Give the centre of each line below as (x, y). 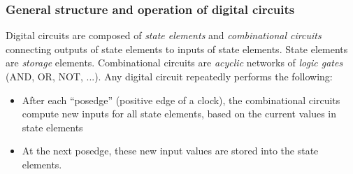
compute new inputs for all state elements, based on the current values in (179, 114)
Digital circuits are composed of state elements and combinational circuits (164, 35)
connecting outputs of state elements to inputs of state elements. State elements (177, 49)
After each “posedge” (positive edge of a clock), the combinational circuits (181, 100)
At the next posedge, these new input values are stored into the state (170, 151)
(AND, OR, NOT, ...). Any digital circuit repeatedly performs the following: (169, 76)
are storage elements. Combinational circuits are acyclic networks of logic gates (174, 63)
